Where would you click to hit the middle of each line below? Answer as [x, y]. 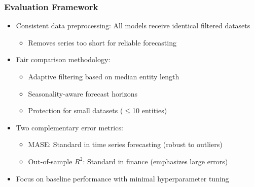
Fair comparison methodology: [63, 59]
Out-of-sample [50, 161]
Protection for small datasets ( [76, 110]
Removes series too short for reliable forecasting [102, 42]
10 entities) [150, 110]
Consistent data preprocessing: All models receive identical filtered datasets [133, 26]
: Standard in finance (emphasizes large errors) [155, 161]
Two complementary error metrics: [69, 127]
